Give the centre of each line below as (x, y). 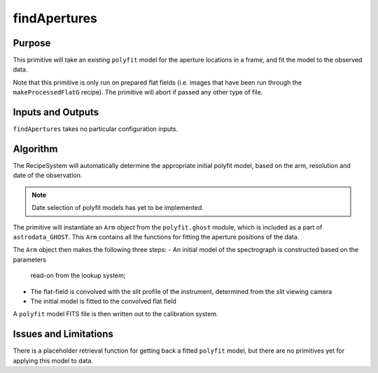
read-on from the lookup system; (78, 276)
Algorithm (35, 149)
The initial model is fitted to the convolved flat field (103, 301)
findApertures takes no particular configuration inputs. (96, 129)
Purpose (32, 43)
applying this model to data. (53, 360)
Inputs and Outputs (56, 112)
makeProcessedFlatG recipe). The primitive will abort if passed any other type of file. (138, 92)
